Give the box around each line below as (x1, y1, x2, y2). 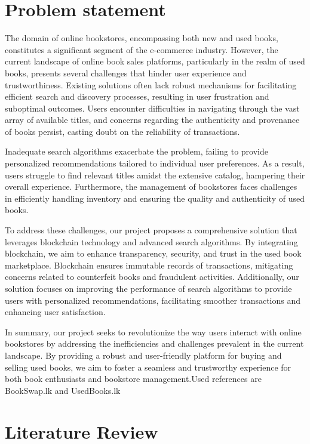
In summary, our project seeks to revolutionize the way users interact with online (5, 325, 302, 338)
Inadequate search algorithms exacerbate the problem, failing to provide (5, 145, 268, 158)
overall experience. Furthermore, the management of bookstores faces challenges (5, 180, 297, 193)
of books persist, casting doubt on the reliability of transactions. (5, 125, 240, 137)
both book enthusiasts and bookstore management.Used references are (5, 372, 262, 385)
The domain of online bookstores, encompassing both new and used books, (5, 32, 278, 44)
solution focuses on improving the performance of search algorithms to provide (5, 282, 292, 294)
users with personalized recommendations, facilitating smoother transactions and (5, 294, 301, 306)
